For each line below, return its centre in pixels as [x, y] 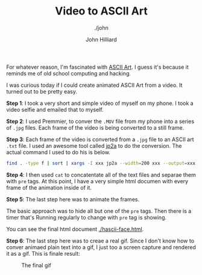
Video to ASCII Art [101, 11]
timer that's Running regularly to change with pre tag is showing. [87, 217]
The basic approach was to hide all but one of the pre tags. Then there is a [99, 211]
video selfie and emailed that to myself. [55, 109]
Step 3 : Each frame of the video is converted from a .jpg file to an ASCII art [100, 139]
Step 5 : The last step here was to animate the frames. [73, 199]
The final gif [36, 265]
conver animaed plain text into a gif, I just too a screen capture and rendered [101, 247]
